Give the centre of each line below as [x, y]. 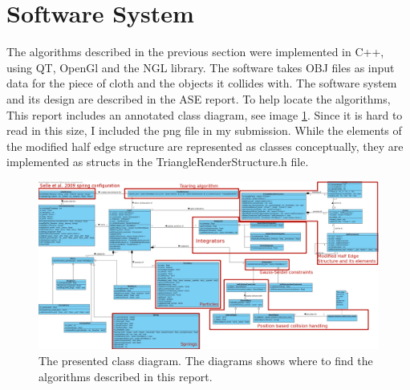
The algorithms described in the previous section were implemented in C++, [195, 52]
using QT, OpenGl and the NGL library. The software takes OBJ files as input [201, 67]
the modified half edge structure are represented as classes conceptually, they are [205, 146]
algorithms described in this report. [126, 376]
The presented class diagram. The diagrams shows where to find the [206, 360]
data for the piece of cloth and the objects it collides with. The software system [202, 83]
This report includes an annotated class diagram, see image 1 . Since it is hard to [205, 114]
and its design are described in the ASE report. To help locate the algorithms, [199, 98]
